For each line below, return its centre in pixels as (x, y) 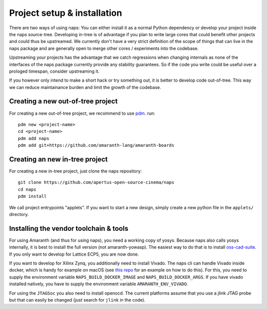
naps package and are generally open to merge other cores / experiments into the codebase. (104, 48)
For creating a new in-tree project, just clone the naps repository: (75, 171)
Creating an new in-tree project (59, 159)
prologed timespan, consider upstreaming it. (54, 71)
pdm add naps (34, 138)
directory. (19, 214)
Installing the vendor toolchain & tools (69, 228)
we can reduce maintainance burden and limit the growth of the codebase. (85, 87)
